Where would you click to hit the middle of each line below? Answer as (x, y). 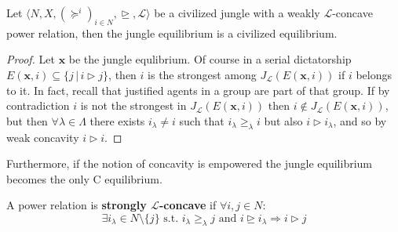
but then (27, 120)
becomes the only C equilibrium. (84, 178)
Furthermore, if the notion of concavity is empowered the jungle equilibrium (190, 163)
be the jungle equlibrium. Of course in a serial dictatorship (210, 59)
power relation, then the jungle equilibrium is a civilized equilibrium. (172, 33)
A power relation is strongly (77, 205)
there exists (117, 120)
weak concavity (43, 137)
